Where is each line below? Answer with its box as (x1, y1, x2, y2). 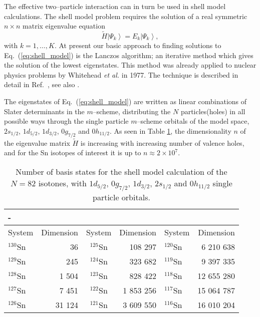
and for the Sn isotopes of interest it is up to (4, 147, 141, 158)
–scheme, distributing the (93, 106, 171, 116)
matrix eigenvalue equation (23, 21, 105, 31)
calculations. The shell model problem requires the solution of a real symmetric (4, 11, 247, 21)
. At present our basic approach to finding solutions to (54, 40, 221, 50)
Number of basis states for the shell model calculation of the (16, 165, 227, 177)
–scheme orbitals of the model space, (137, 116, 249, 126)
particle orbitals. (93, 191, 150, 203)
